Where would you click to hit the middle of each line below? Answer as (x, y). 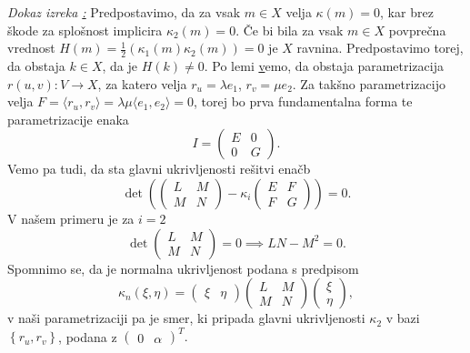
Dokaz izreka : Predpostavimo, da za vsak (124, 12)
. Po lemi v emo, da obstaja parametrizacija (324, 66)
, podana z (88, 336)
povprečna (417, 30)
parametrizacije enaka (68, 119)
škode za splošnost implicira (85, 30)
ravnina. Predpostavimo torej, (380, 48)
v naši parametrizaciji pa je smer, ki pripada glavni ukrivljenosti (186, 318)
